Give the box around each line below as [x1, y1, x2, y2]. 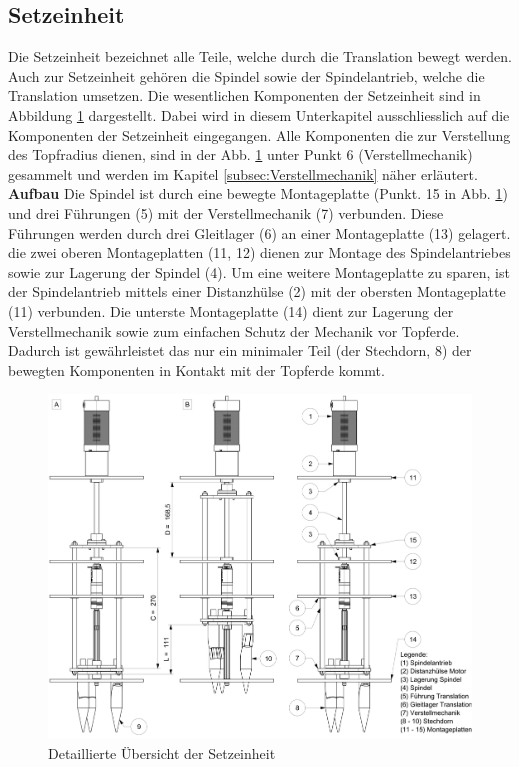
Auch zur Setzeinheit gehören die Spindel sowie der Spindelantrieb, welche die [8, 65, 485, 86]
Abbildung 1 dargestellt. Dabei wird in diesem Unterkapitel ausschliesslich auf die [8, 104, 510, 125]
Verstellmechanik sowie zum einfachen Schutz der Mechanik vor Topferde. [8, 320, 460, 341]
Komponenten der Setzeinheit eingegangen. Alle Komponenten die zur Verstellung [8, 124, 511, 145]
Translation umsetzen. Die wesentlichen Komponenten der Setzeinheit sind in [8, 85, 481, 106]
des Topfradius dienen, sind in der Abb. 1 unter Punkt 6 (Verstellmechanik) [8, 144, 473, 165]
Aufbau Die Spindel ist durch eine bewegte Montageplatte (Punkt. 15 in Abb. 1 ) [8, 183, 508, 204]
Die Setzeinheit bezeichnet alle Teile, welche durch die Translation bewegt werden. [8, 46, 512, 67]
